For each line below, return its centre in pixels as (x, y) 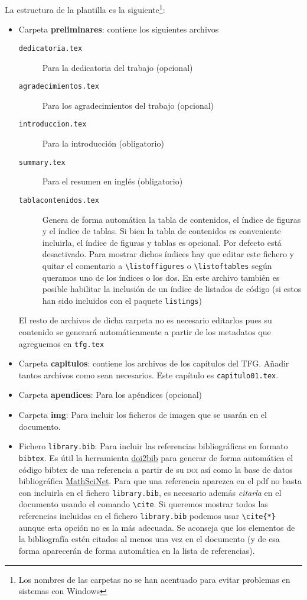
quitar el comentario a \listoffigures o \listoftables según (157, 265)
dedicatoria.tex (50, 48)
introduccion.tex (53, 124)
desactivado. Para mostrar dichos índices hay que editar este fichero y (168, 254)
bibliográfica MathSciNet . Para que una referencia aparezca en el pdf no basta (160, 481)
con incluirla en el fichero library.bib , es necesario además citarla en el (150, 492)
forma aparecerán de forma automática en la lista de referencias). (137, 550)
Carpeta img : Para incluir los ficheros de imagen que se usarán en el (143, 415)
